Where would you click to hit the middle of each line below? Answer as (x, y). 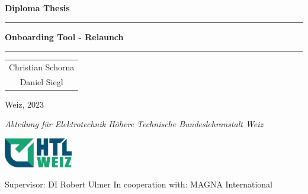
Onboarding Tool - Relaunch (64, 36)
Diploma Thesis (37, 8)
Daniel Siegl (41, 81)
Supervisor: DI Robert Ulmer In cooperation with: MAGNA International (139, 184)
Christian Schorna (42, 67)
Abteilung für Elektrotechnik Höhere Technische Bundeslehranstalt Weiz (134, 124)
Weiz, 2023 (25, 104)
